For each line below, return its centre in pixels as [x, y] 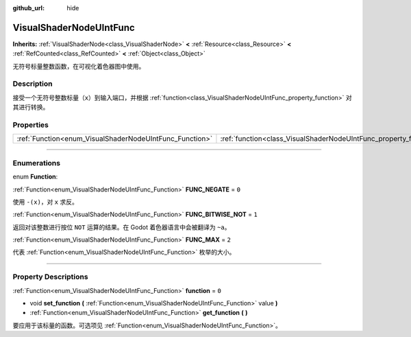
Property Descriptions [50, 277]
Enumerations [37, 163]
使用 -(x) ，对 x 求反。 [45, 202]
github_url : [28, 8]
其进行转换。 [31, 107]
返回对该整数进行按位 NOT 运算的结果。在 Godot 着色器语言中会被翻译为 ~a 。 [122, 227]
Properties [31, 125]
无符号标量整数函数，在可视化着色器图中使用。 [79, 66]
